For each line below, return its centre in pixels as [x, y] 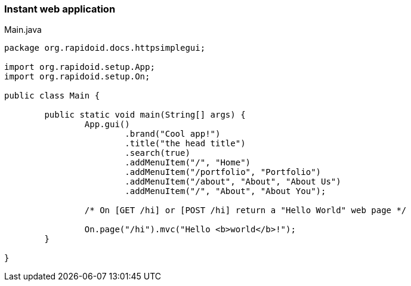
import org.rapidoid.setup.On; [77, 77]
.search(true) [157, 153]
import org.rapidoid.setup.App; [80, 67]
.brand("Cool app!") [173, 134]
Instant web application [60, 9]
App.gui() [107, 124]
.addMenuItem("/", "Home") [188, 163]
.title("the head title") [185, 144]
